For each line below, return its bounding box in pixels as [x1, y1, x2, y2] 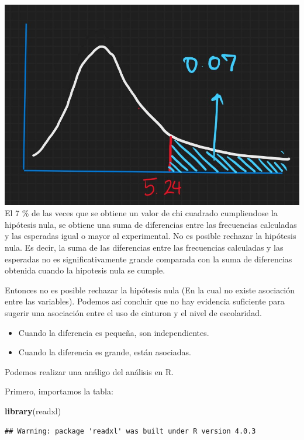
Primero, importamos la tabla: [5, 385, 113, 397]
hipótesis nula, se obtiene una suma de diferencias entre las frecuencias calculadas [5, 218, 297, 230]
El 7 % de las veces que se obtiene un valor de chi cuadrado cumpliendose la [5, 207, 278, 219]
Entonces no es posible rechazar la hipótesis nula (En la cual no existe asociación [5, 283, 295, 296]
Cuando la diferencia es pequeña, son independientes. [18, 326, 209, 338]
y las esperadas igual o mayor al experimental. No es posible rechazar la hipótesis [5, 230, 296, 242]
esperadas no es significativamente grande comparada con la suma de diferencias [5, 252, 292, 265]
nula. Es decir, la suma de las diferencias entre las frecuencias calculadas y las [5, 241, 284, 254]
